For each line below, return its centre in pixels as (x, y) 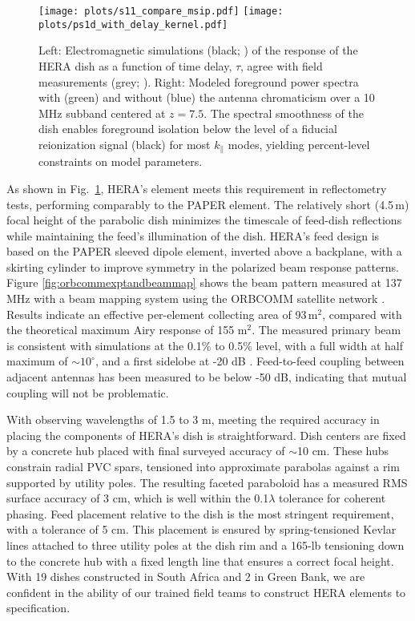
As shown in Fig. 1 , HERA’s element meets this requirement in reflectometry (197, 188)
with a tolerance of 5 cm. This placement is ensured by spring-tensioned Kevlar (201, 529)
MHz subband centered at (102, 113)
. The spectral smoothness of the (284, 113)
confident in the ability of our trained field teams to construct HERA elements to (206, 592)
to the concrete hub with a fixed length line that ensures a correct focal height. (200, 561)
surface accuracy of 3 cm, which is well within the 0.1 (138, 498)
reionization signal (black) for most (125, 144)
